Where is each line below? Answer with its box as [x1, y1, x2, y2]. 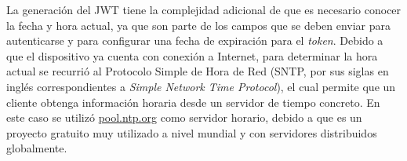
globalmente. [6, 140, 67, 156]
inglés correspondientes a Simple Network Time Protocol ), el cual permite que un [6, 78, 396, 94]
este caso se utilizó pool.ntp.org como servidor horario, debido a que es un [6, 109, 362, 126]
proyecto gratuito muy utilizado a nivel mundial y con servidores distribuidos [6, 124, 377, 141]
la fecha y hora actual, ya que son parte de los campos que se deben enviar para [6, 16, 391, 33]
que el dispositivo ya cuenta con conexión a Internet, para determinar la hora [6, 47, 378, 64]
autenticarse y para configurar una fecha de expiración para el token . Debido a [6, 32, 383, 49]
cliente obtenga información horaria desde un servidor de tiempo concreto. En [6, 93, 380, 110]
